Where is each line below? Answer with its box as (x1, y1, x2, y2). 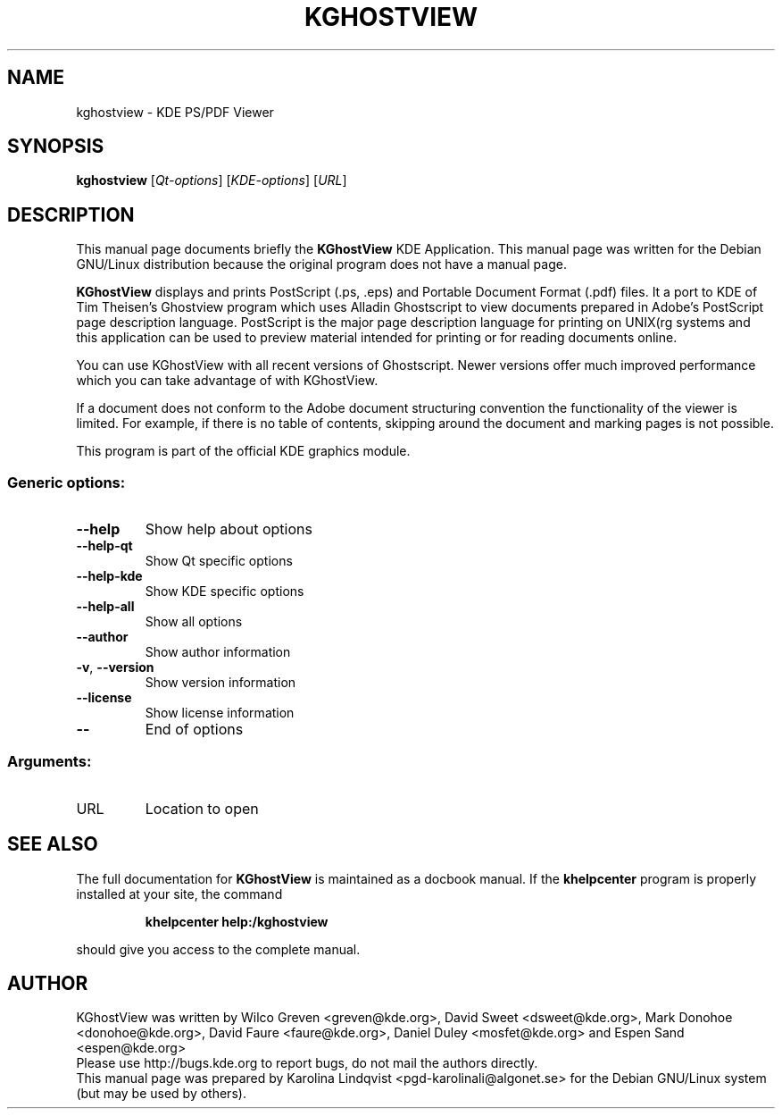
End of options (145, 720, 244, 739)
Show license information (145, 705, 295, 721)
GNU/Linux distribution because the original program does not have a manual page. (76, 256, 567, 273)
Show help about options (145, 520, 312, 539)
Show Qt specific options (145, 553, 293, 569)
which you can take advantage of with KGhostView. (76, 373, 379, 389)
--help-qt (76, 538, 133, 554)
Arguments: (7, 752, 92, 771)
